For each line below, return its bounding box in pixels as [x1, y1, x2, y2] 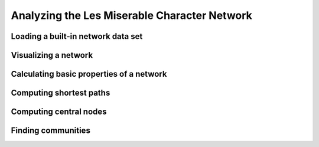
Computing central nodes [11, 107, 107, 117]
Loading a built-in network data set [11, 31, 143, 41]
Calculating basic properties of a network [11, 69, 167, 79]
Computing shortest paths [11, 88, 110, 98]
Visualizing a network [11, 50, 93, 60]
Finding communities [11, 126, 91, 136]
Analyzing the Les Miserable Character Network [11, 9, 252, 22]
